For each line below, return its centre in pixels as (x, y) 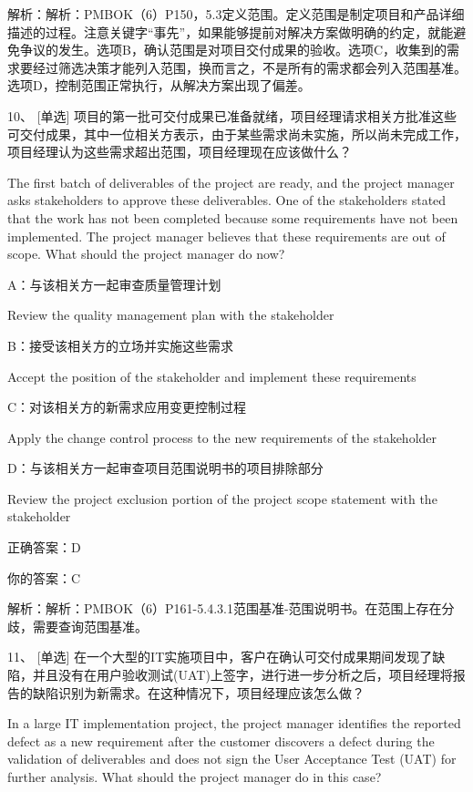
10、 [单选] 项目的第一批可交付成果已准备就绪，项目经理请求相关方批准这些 (232, 115)
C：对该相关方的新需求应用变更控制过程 (127, 407)
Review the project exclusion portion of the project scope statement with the (222, 498)
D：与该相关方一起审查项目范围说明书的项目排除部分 (165, 468)
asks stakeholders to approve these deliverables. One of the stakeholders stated (227, 200)
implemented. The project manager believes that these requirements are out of (226, 236)
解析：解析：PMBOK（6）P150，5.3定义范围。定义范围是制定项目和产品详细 (236, 14)
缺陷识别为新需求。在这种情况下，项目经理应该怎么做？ (198, 692)
